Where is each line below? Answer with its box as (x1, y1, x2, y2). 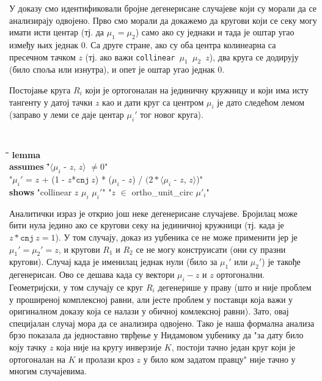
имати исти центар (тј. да (9, 26, 104, 38)
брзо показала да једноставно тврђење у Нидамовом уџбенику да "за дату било (9, 328, 304, 341)
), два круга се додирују (209, 50, 299, 63)
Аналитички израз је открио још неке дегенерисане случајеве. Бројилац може (9, 206, 298, 219)
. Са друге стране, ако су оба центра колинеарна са (85, 38, 276, 51)
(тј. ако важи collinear (85, 50, 175, 63)
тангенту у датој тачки (9, 95, 93, 108)
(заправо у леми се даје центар (9, 108, 124, 121)
